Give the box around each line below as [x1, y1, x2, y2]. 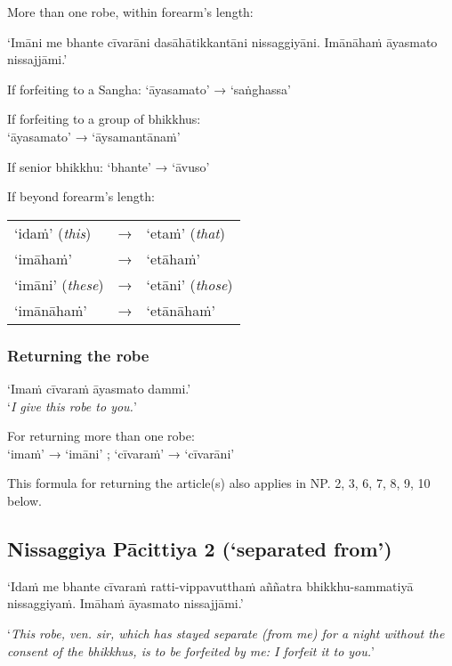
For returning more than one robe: [7, 426, 195, 445]
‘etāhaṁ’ [146, 248, 201, 269]
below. [7, 491, 42, 509]
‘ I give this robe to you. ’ [7, 396, 137, 415]
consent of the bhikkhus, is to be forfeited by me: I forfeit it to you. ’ [7, 641, 375, 660]
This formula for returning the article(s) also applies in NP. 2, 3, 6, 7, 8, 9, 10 [7, 474, 431, 492]
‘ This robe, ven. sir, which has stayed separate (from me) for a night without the [7, 623, 445, 642]
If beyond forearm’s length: [7, 187, 155, 206]
